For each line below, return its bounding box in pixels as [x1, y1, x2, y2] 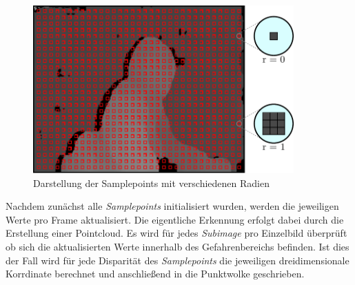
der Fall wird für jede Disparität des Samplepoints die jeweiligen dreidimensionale [6, 253, 349, 267]
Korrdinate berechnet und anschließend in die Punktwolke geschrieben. [6, 266, 305, 281]
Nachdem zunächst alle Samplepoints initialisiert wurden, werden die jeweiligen [6, 199, 339, 213]
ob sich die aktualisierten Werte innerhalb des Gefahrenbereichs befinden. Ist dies [6, 239, 349, 253]
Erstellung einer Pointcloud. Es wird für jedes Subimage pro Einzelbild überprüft [6, 226, 347, 240]
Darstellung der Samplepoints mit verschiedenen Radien [33, 175, 270, 190]
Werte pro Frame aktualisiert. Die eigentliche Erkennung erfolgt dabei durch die [6, 212, 344, 226]
